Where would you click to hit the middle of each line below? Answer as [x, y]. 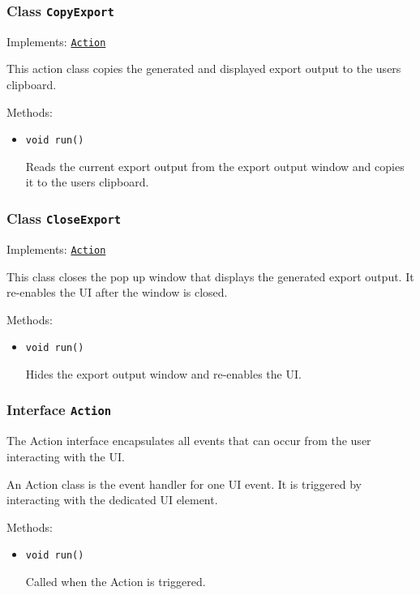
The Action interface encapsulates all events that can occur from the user [189, 441]
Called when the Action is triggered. [116, 581]
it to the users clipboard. [87, 182]
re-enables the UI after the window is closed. [117, 292]
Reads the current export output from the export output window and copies [215, 166]
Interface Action [59, 410]
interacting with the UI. [66, 456]
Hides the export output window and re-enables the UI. [163, 373]
